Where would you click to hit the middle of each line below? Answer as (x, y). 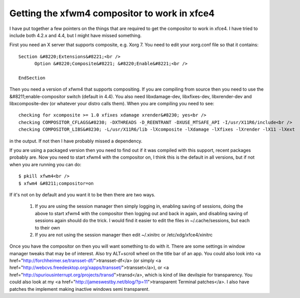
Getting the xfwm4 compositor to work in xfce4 (112, 13)
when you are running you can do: (45, 164)
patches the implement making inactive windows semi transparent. (79, 289)
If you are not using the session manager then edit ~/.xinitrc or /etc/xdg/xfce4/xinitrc (124, 234)
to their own (48, 228)
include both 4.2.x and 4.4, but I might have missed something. (76, 35)
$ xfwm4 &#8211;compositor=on (56, 183)
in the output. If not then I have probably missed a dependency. (76, 141)
